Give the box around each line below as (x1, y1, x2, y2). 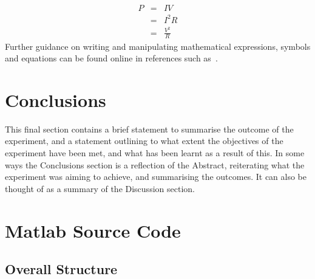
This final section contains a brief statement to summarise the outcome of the (5, 122, 294, 135)
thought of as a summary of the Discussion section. (5, 182, 195, 195)
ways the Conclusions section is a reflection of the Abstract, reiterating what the (5, 158, 305, 171)
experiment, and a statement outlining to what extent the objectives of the (5, 134, 283, 147)
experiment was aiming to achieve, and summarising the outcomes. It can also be (5, 170, 307, 183)
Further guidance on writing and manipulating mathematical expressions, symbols (5, 40, 311, 52)
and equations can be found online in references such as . (5, 52, 218, 64)
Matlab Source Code (5, 218, 181, 243)
